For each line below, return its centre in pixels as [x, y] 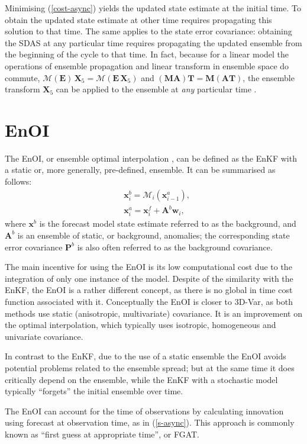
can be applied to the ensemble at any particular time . [156, 89]
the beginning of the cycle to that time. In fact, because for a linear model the [147, 54]
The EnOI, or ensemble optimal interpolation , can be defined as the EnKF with [151, 158]
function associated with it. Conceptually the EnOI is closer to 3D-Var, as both [149, 301]
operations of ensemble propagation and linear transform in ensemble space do [147, 65]
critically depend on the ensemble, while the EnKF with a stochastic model [141, 379]
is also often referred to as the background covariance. [175, 247]
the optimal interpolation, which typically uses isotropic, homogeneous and [140, 325]
